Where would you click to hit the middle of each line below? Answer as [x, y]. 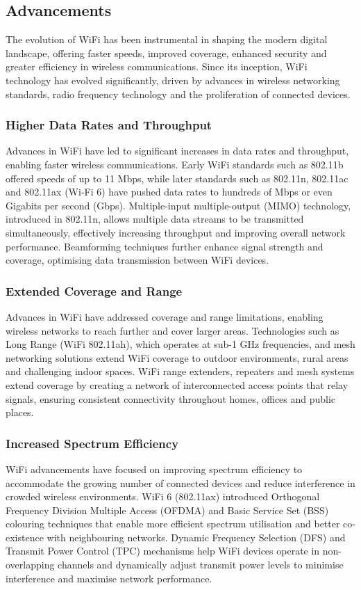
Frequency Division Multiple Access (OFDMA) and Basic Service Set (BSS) [167, 510]
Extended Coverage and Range [94, 290]
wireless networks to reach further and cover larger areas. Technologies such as [173, 330]
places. [20, 412]
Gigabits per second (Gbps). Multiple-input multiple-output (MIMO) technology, [178, 205]
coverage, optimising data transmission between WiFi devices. [137, 260]
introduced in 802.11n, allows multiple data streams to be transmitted [155, 219]
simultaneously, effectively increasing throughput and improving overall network [176, 232]
